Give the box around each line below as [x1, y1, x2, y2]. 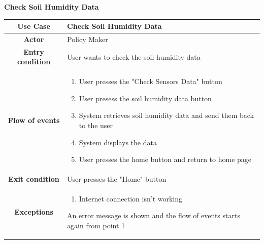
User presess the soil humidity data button [79, 93, 212, 103]
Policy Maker [67, 33, 108, 44]
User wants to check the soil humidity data [67, 51, 201, 62]
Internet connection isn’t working [79, 193, 183, 204]
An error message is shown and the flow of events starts [67, 210, 240, 221]
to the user [79, 120, 113, 130]
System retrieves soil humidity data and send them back [79, 110, 254, 120]
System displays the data [79, 137, 157, 147]
